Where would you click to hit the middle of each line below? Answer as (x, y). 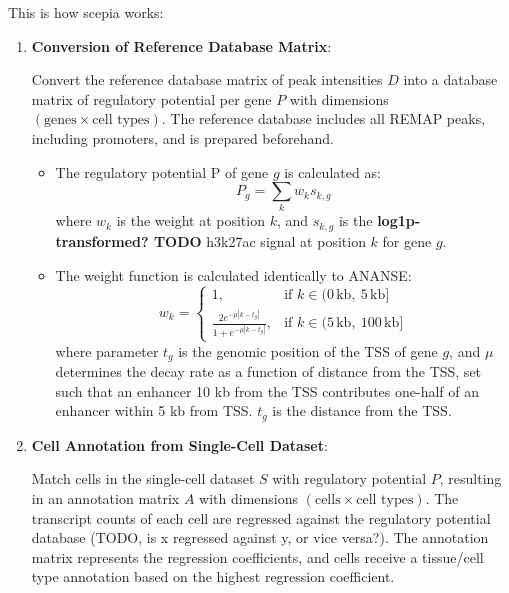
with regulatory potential (349, 478)
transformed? (102, 240)
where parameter (107, 350)
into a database (450, 79)
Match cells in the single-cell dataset (143, 478)
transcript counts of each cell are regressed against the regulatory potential (261, 517)
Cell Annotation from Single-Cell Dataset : (179, 444)
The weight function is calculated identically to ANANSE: (233, 274)
